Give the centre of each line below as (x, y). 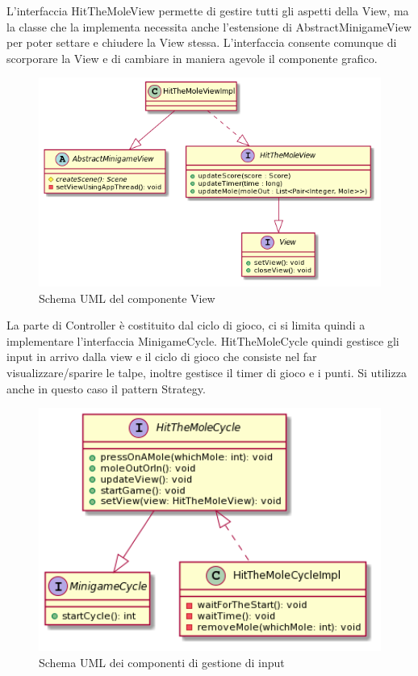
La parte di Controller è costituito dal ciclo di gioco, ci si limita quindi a (186, 325)
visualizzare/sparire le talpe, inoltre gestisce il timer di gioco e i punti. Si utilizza (207, 372)
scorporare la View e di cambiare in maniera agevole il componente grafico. (192, 58)
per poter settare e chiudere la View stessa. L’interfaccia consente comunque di (202, 42)
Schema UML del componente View (127, 298)
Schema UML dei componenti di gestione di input (162, 662)
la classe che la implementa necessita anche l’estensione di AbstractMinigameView (209, 26)
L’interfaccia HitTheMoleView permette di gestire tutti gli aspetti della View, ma (208, 10)
